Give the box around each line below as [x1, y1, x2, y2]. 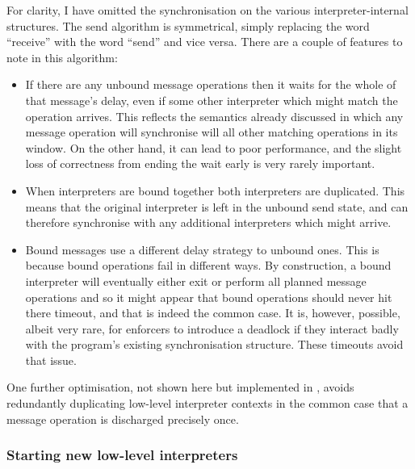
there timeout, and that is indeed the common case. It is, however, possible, [25, 304, 400, 321]
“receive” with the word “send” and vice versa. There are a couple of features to [6, 33, 403, 50]
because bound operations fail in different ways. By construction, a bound [25, 257, 392, 274]
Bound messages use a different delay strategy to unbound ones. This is [25, 241, 379, 258]
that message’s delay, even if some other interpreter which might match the [25, 91, 398, 108]
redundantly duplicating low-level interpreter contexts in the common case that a [6, 395, 409, 412]
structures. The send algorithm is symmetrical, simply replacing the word [6, 17, 370, 34]
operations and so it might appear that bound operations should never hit [25, 288, 392, 305]
